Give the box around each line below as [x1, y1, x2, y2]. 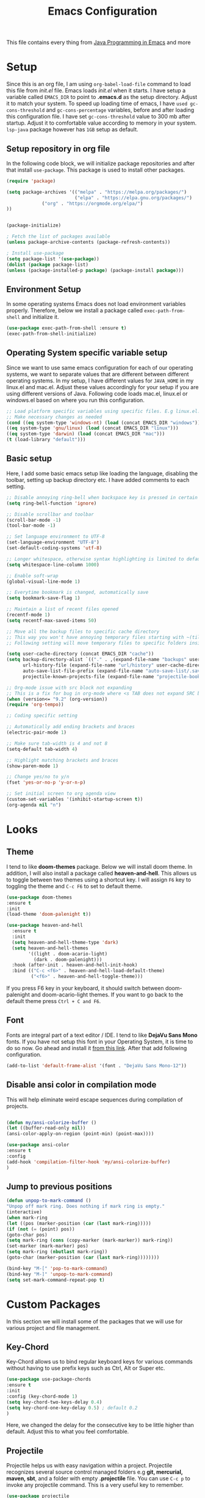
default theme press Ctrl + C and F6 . [6, 998, 101, 1004]
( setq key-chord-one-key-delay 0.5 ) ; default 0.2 [6, 1405, 138, 1411]
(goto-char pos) [6, 1232, 48, 1238]
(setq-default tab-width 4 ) [6, 746, 78, 752]
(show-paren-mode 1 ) [6, 762, 59, 769]
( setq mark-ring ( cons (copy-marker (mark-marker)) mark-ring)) [6, 1237, 173, 1244]
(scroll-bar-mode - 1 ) [6, 517, 62, 523]
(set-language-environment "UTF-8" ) [6, 539, 99, 546]
